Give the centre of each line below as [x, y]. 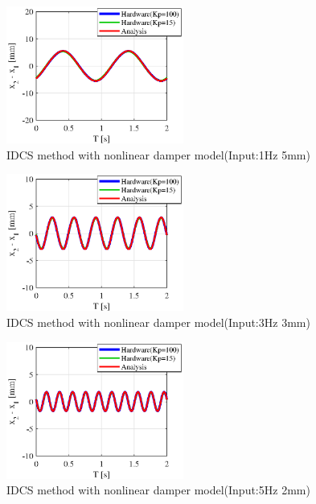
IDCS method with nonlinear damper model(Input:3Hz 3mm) [158, 322]
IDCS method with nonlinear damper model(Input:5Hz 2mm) [158, 490]
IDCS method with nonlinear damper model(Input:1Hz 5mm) [158, 154]
